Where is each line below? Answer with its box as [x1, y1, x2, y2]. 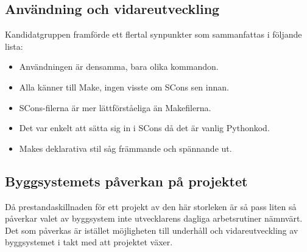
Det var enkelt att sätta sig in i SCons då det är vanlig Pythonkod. [19, 121, 270, 134]
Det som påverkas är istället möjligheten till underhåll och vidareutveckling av [5, 223, 298, 236]
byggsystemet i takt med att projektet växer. [5, 236, 173, 248]
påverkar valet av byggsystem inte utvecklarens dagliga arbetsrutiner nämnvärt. [5, 212, 303, 225]
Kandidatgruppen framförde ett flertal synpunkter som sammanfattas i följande [5, 28, 302, 41]
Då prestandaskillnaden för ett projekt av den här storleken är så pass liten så [5, 200, 297, 213]
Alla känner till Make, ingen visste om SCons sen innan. [19, 80, 229, 93]
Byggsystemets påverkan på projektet [5, 171, 248, 190]
